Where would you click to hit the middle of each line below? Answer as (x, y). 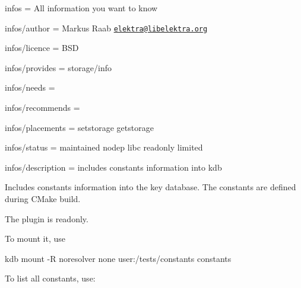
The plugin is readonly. (47, 218)
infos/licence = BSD (42, 48)
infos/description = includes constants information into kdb (113, 167)
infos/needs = (30, 87)
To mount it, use (35, 239)
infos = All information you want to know (81, 8)
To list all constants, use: (50, 278)
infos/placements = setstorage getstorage (79, 127)
